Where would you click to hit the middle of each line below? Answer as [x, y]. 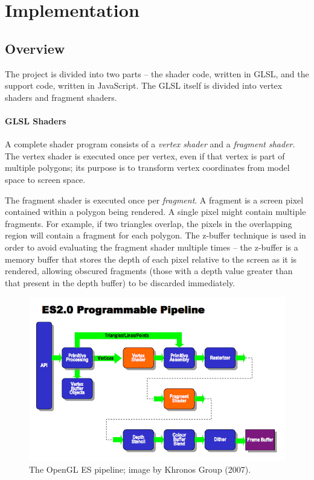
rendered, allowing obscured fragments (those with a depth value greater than [149, 271]
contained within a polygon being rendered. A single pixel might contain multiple [155, 212]
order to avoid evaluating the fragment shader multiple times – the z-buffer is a [152, 247]
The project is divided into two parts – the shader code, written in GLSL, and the [157, 73]
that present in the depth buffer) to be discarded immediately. [120, 282]
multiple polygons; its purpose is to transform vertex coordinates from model [147, 168]
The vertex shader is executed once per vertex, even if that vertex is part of [145, 155]
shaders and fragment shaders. [61, 97]
